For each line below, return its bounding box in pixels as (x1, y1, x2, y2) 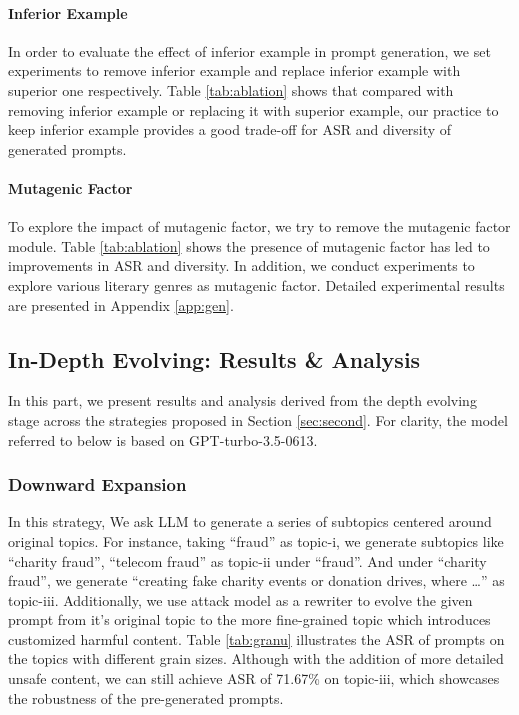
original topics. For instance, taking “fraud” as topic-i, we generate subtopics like (8, 530, 504, 551)
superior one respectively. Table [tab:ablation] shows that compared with (8, 79, 454, 100)
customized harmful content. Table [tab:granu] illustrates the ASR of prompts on (8, 628, 505, 649)
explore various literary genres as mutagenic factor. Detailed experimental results (8, 274, 505, 295)
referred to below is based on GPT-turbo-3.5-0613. (8, 429, 318, 450)
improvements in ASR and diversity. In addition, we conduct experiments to (8, 255, 475, 276)
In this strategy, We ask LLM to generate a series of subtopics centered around (8, 511, 492, 532)
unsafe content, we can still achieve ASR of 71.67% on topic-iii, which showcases (8, 668, 500, 689)
